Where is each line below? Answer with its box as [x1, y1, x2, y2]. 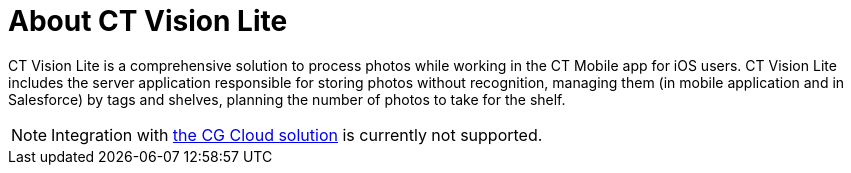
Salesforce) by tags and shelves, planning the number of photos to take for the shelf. [8, 90, 566, 108]
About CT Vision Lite [8, 4, 288, 38]
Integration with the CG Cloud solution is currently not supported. [51, 124, 543, 145]
